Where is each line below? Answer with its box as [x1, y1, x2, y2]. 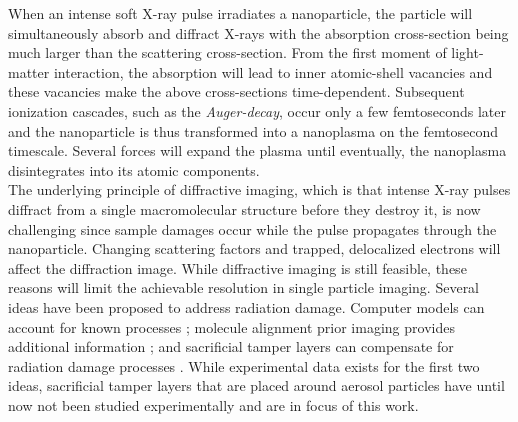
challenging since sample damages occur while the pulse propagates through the [8, 218, 497, 239]
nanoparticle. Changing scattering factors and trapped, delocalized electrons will [8, 238, 501, 259]
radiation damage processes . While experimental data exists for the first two [8, 355, 480, 376]
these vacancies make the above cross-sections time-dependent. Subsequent [8, 81, 465, 102]
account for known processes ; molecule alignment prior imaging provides [8, 316, 455, 337]
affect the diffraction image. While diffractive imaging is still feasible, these [8, 257, 467, 278]
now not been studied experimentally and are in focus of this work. [8, 394, 419, 415]
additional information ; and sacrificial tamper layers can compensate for [8, 336, 454, 357]
